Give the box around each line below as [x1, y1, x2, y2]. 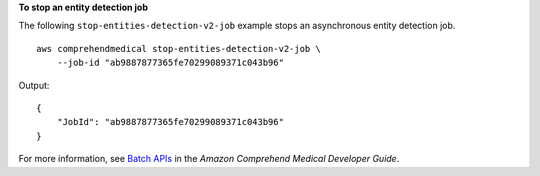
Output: [18, 79, 50, 91]
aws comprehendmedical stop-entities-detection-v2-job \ [36, 43, 322, 54]
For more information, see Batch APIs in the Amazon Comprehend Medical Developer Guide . [18, 153, 400, 165]
